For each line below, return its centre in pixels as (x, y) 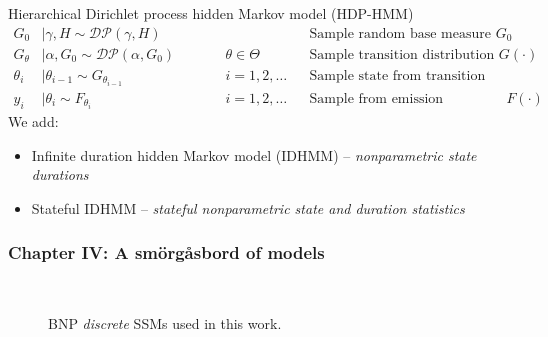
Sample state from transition (397, 75)
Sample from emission (376, 98)
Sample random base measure (400, 33)
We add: (33, 120)
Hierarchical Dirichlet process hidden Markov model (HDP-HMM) (211, 13)
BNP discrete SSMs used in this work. (165, 323)
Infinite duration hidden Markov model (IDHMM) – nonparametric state (254, 154)
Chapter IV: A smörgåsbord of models (166, 252)
